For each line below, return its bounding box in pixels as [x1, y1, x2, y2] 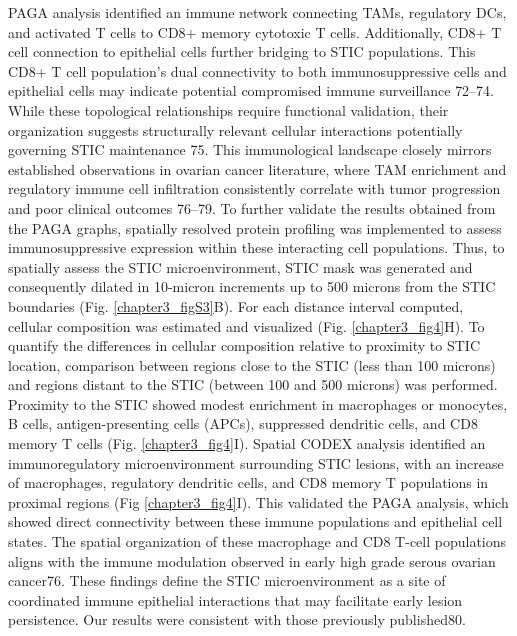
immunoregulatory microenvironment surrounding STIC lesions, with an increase [8, 452, 504, 473]
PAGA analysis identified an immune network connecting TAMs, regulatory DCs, [8, 2, 507, 22]
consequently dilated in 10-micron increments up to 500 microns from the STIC [8, 276, 496, 297]
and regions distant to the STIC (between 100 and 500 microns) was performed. [8, 374, 498, 395]
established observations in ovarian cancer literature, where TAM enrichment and [8, 158, 507, 179]
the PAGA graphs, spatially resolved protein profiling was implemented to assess [8, 217, 502, 238]
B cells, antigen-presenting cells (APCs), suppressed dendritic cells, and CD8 [8, 413, 478, 434]
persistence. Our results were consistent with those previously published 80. [8, 609, 466, 630]
